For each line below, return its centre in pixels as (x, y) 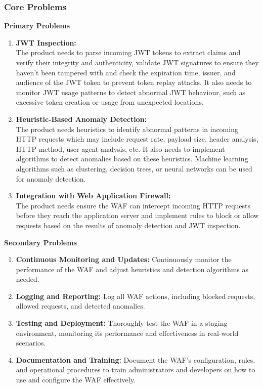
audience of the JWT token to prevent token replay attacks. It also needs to (134, 82)
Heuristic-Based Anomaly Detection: (81, 119)
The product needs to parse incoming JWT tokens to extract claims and (128, 52)
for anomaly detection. (51, 178)
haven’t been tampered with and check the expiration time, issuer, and (126, 72)
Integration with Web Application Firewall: (93, 196)
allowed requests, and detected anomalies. (80, 306)
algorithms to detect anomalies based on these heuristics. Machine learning (132, 159)
